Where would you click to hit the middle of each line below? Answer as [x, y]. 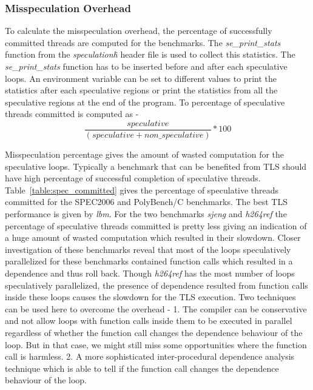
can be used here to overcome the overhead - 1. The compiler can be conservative [156, 308]
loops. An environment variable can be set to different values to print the [141, 78]
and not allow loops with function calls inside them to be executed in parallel [149, 321]
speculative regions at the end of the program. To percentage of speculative [145, 102]
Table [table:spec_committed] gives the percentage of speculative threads [142, 190]
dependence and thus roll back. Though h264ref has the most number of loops [150, 273]
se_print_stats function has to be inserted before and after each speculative [146, 66]
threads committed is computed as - [72, 114]
